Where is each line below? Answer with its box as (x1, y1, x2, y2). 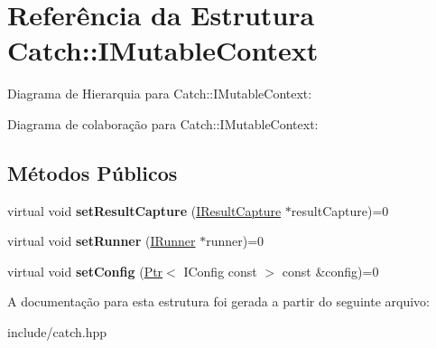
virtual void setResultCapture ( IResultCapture (7, 201, 282, 220)
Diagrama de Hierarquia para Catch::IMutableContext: (7, 84, 312, 103)
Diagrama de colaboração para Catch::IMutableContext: (7, 114, 319, 133)
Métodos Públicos (7, 158, 178, 186)
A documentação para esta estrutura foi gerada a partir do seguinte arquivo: (7, 292, 430, 311)
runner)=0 (206, 231, 264, 250)
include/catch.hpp (7, 323, 107, 342)
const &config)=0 (282, 261, 379, 280)
